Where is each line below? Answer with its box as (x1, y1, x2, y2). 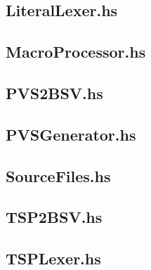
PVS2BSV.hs (6, 82, 103, 103)
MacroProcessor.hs (6, 41, 146, 63)
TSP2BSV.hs (6, 206, 103, 228)
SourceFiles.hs (6, 165, 111, 186)
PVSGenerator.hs (6, 123, 136, 145)
